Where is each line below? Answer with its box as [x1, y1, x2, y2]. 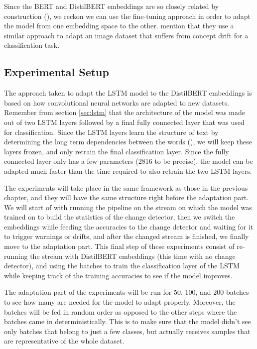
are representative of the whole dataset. [4, 336, 125, 346]
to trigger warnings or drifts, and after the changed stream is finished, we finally [4, 231, 249, 241]
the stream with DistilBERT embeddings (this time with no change [30, 250, 236, 261]
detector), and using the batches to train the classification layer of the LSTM [4, 260, 240, 271]
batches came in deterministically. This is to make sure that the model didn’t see [4, 316, 251, 327]
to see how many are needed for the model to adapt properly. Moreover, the [4, 297, 236, 307]
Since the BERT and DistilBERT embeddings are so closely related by [4, 1, 219, 11]
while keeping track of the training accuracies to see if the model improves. [4, 270, 233, 280]
